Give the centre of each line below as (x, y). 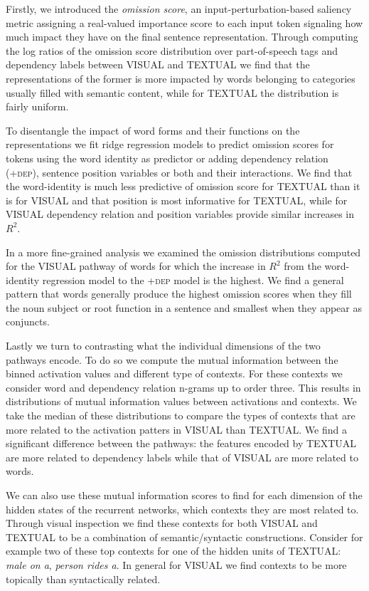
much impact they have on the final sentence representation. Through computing (182, 37)
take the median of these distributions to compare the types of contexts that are (181, 415)
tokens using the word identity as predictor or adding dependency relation (167, 158)
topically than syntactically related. (83, 579)
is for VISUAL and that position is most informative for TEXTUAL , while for (177, 200)
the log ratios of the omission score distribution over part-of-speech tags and (172, 50)
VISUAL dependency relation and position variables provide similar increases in (180, 214)
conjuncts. (28, 321)
